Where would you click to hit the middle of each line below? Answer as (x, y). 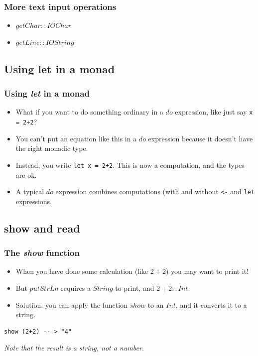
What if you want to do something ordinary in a (89, 112)
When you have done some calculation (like (82, 271)
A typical (30, 191)
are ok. (26, 175)
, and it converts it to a (211, 304)
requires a (76, 288)
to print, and (135, 288)
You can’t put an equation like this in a (76, 138)
